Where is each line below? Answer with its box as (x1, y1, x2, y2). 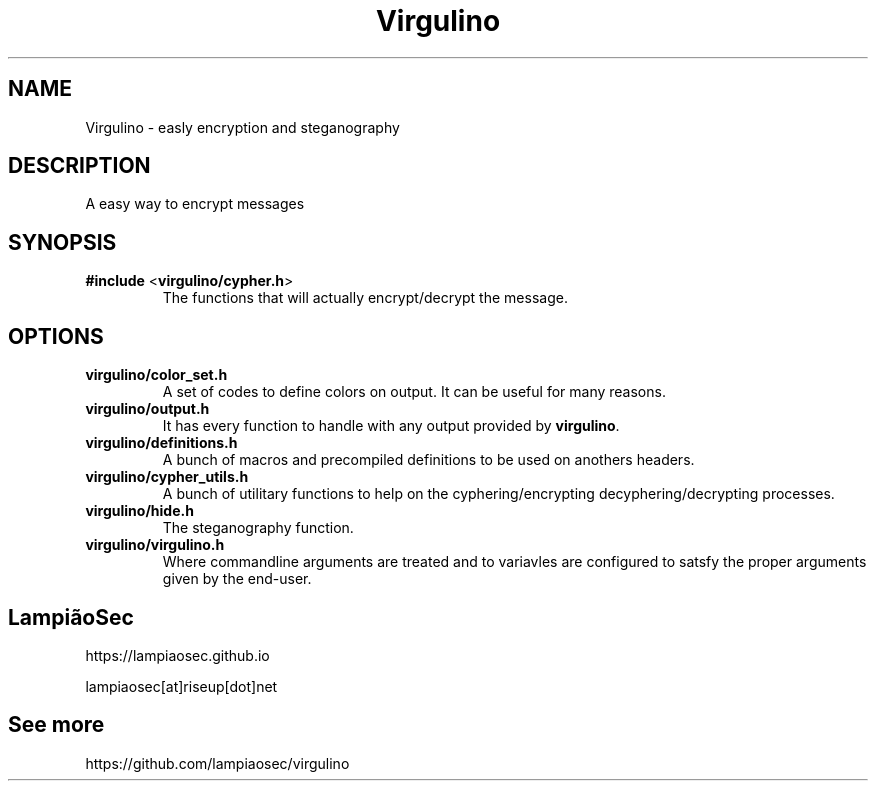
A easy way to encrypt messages (85, 195, 305, 213)
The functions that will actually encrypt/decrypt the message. (162, 289, 568, 307)
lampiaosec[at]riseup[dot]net (85, 677, 278, 695)
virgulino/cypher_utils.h (85, 468, 249, 486)
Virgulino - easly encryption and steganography (85, 118, 400, 136)
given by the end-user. (162, 570, 312, 588)
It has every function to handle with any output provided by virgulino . (162, 417, 620, 435)
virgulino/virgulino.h (85, 536, 225, 554)
